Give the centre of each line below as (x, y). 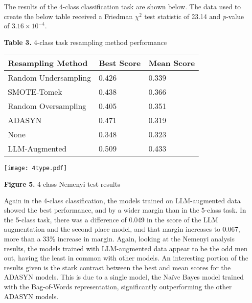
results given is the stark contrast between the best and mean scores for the (117, 267)
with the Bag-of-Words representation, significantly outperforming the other (118, 286)
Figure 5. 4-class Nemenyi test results (62, 184)
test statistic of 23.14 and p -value (194, 16)
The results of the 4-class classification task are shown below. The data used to (123, 6)
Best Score (120, 63)
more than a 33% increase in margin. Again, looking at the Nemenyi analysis (119, 238)
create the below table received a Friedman (69, 16)
